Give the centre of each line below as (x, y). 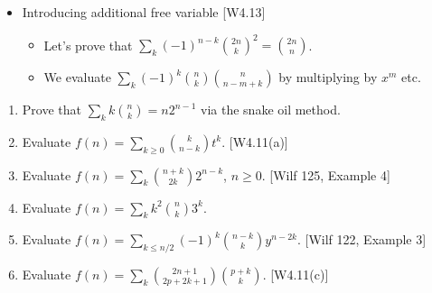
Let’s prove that (88, 45)
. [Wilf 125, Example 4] (326, 174)
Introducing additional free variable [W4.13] (144, 12)
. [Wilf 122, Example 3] (362, 239)
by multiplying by (328, 77)
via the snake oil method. (271, 110)
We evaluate (77, 77)
